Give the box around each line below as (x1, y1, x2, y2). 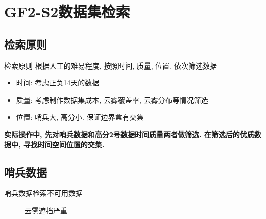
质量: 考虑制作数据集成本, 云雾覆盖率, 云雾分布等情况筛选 (16, 94, 208, 105)
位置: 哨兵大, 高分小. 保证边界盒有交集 (16, 112, 144, 122)
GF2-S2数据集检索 (4, 1, 130, 22)
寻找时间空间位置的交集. (23, 139, 105, 149)
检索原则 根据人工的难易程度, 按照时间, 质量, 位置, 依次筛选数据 (4, 60, 217, 71)
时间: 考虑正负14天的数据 (16, 77, 100, 88)
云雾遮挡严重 (25, 205, 67, 215)
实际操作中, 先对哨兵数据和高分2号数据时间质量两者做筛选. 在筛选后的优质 (4, 128, 254, 139)
